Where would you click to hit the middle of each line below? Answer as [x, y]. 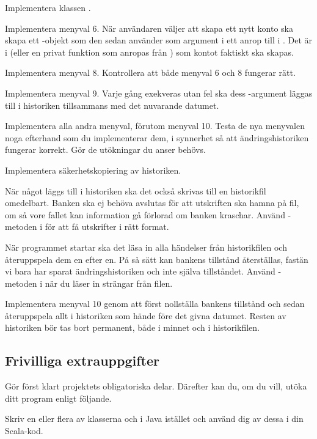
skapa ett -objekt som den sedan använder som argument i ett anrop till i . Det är [159, 40]
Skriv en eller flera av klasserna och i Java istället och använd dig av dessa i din [154, 419]
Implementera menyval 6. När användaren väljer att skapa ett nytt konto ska [149, 28]
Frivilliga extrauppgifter [82, 360]
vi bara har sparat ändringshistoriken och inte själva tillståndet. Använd [140, 271]
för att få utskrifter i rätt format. [107, 227]
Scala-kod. [24, 431]
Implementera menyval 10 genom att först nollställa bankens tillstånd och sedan [155, 304]
